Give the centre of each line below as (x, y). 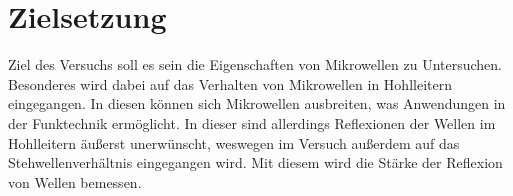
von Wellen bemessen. (75, 181)
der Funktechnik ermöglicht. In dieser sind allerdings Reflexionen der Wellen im (252, 122)
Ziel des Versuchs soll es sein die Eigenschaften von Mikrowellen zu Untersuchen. (255, 64)
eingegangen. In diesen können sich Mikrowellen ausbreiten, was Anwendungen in (257, 103)
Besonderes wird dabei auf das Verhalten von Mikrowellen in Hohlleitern (230, 83)
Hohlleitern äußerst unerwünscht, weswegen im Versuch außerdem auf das (234, 142)
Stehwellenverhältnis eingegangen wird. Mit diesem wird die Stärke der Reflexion (255, 162)
